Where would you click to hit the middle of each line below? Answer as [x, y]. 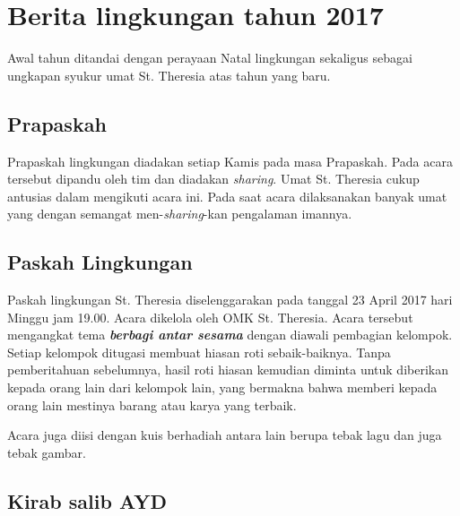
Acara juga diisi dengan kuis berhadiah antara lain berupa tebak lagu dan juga [225, 435]
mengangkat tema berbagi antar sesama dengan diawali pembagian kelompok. [230, 335]
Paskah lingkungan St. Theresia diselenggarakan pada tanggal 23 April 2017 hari [230, 300]
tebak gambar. [47, 452]
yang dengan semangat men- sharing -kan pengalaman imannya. [180, 214]
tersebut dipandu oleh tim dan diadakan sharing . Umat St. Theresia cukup [213, 179]
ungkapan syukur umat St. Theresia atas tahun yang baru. [169, 75]
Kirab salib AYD [87, 500]
